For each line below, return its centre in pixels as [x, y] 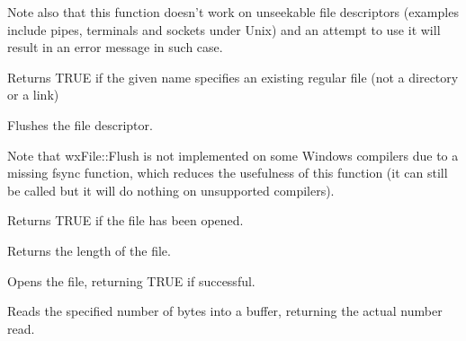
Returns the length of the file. [89, 250]
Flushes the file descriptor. [80, 124]
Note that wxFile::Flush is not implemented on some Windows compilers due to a [233, 155]
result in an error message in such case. [115, 47]
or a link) [33, 95]
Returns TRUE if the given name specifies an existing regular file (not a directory [233, 77]
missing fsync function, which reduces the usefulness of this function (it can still [228, 173]
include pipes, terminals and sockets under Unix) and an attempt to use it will [224, 29]
